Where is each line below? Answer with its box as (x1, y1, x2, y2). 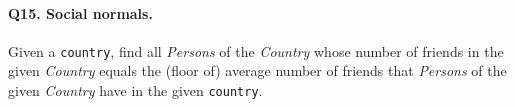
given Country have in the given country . (8, 80, 263, 101)
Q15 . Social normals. (8, 2, 153, 23)
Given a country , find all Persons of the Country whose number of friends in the (8, 40, 504, 61)
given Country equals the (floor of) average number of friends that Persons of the (8, 60, 507, 81)
